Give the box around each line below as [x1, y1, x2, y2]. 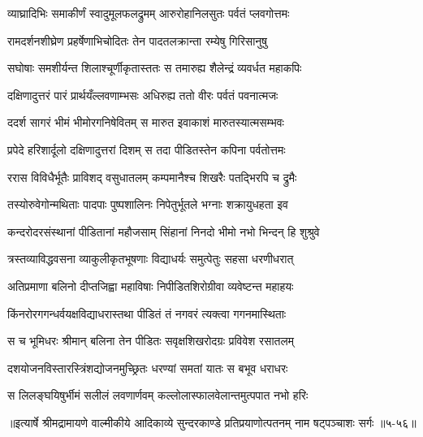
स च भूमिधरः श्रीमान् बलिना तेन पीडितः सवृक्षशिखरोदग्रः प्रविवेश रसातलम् [7, 332, 294, 349]
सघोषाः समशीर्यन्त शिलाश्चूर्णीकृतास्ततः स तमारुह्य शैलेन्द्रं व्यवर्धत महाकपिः [7, 59, 302, 76]
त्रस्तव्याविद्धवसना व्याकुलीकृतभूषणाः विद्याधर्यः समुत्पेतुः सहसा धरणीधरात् [7, 250, 294, 267]
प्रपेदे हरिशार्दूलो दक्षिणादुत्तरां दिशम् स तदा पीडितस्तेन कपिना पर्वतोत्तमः [7, 141, 286, 158]
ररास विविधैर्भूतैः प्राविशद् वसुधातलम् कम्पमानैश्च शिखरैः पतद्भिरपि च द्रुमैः [7, 168, 297, 185]
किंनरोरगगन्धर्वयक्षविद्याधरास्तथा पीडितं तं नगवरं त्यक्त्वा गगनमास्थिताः [7, 305, 287, 322]
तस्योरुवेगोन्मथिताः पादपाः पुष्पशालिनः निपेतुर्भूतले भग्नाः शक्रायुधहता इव [7, 196, 288, 213]
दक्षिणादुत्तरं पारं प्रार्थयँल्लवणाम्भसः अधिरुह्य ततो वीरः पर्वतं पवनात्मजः [7, 86, 278, 103]
